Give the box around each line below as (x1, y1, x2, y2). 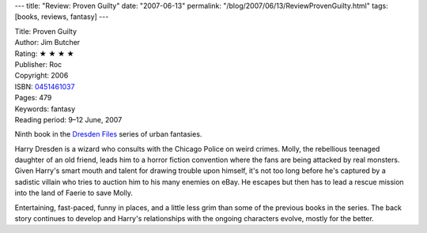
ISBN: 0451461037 (14, 81, 75, 91)
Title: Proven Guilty (14, 26, 77, 36)
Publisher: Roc (14, 59, 62, 69)
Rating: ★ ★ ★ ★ (14, 48, 74, 58)
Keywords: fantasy (14, 103, 76, 114)
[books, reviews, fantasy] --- (14, 12, 109, 21)
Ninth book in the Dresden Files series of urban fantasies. (14, 130, 202, 139)
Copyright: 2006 (14, 71, 69, 81)
